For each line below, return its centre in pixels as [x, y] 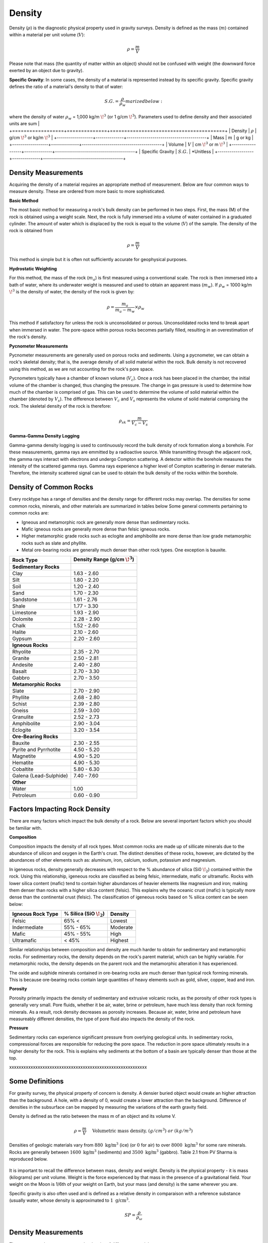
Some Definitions [36, 1081]
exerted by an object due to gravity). [46, 71]
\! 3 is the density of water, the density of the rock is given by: [72, 291]
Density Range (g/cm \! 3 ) [104, 559]
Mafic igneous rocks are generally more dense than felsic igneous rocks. [96, 529]
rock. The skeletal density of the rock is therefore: [60, 406]
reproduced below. [29, 1159]
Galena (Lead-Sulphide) [40, 776]
